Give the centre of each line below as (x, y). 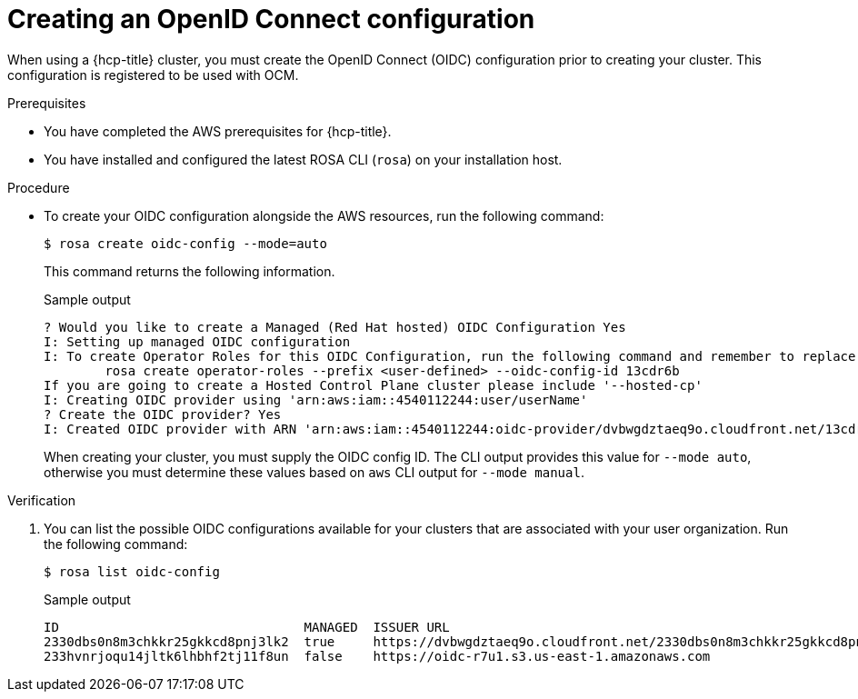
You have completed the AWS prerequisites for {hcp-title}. (218, 131)
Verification (42, 500)
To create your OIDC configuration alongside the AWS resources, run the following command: (324, 215)
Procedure (39, 187)
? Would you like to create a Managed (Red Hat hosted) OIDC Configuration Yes (335, 327)
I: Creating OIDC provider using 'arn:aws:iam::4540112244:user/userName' (316, 399)
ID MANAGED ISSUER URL (247, 627)
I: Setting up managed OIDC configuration (197, 341)
